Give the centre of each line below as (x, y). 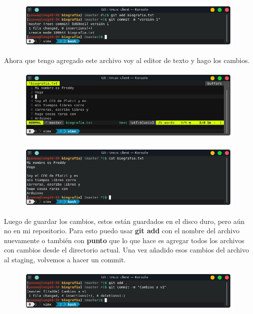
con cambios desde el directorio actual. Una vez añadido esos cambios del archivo (126, 250)
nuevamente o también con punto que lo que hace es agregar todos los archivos (124, 240)
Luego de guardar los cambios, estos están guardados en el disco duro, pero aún (124, 221)
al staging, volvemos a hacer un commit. (65, 260)
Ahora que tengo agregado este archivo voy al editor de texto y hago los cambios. (127, 60)
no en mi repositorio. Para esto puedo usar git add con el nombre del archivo (122, 231)
